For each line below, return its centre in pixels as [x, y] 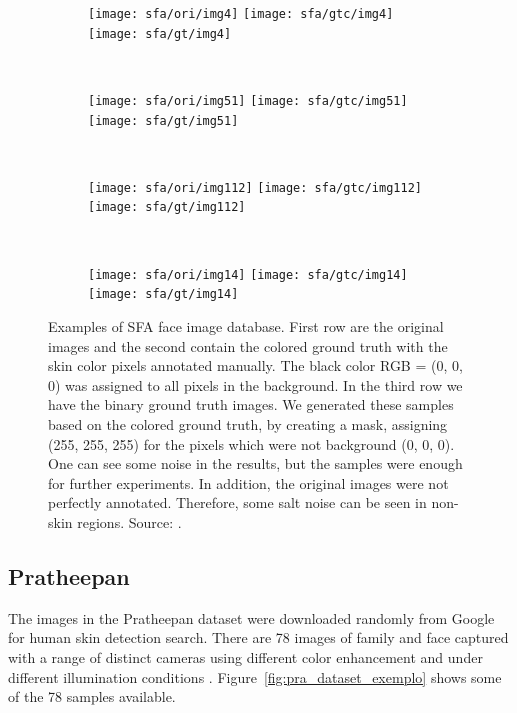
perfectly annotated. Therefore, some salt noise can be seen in [237, 502]
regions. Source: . [129, 521]
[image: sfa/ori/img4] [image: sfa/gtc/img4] [241, 14]
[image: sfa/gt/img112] [167, 207]
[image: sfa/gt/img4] [160, 33]
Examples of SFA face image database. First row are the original [246, 326]
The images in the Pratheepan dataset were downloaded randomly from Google [251, 617]
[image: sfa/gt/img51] [163, 120]
